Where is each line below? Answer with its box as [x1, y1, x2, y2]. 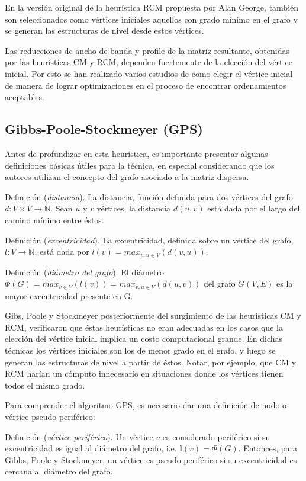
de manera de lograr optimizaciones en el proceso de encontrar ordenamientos [5, 79, 286, 91]
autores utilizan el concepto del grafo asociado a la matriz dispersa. [5, 171, 249, 183]
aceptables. [5, 91, 44, 103]
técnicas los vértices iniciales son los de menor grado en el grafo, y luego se [5, 344, 276, 356]
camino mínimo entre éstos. [5, 213, 104, 226]
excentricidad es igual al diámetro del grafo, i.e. [5, 442, 177, 454]
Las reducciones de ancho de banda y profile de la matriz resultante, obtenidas [5, 44, 289, 56]
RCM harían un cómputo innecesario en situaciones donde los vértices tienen [5, 367, 284, 380]
